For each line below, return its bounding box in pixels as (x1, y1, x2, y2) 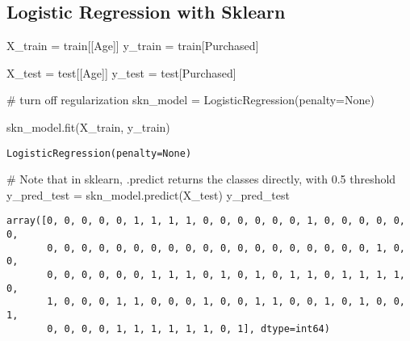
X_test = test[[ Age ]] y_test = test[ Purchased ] (6, 64, 236, 81)
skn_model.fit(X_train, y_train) (6, 118, 170, 135)
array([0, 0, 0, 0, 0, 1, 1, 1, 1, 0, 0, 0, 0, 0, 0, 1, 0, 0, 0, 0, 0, (6, 215, 405, 227)
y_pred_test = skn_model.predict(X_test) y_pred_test (6, 186, 290, 203)
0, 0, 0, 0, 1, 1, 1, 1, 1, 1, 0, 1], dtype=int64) (47, 322, 330, 335)
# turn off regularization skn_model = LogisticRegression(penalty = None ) (6, 91, 374, 108)
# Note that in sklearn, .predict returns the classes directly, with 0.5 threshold (6, 170, 396, 187)
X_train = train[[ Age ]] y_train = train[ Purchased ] (6, 37, 259, 54)
